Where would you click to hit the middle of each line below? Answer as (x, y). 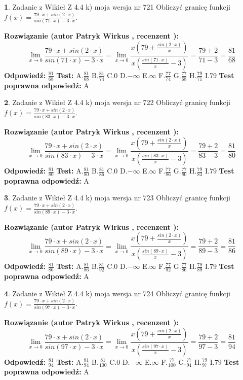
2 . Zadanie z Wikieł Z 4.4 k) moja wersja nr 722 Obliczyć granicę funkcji (117, 102)
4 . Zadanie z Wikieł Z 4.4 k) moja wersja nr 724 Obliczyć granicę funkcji (117, 293)
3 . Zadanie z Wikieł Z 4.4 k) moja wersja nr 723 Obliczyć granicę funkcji (117, 198)
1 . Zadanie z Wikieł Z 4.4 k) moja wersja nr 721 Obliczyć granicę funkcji (117, 7)
